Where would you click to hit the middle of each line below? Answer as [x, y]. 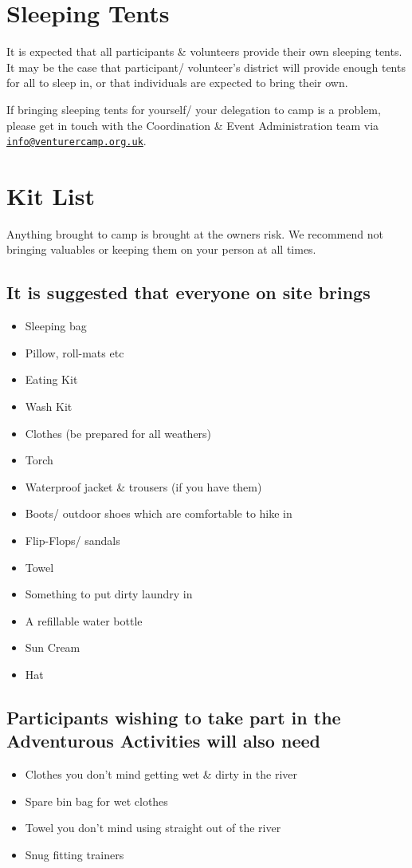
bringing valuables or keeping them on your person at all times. [161, 249]
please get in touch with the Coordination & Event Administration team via [193, 125]
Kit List [51, 195]
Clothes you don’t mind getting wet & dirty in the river [161, 774]
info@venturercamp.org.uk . [77, 141]
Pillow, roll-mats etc [75, 352]
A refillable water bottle [84, 620]
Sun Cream [53, 647]
